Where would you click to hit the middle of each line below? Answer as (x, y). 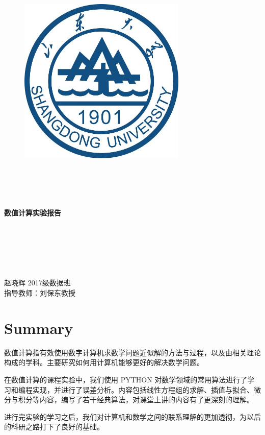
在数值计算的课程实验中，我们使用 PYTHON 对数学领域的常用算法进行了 (126, 379)
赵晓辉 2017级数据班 (37, 283)
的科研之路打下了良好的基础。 (54, 427)
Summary (39, 328)
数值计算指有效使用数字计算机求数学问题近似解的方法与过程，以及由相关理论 (132, 352)
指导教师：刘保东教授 (40, 293)
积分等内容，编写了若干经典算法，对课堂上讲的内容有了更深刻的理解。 (136, 400)
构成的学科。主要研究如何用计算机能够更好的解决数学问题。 (104, 362)
